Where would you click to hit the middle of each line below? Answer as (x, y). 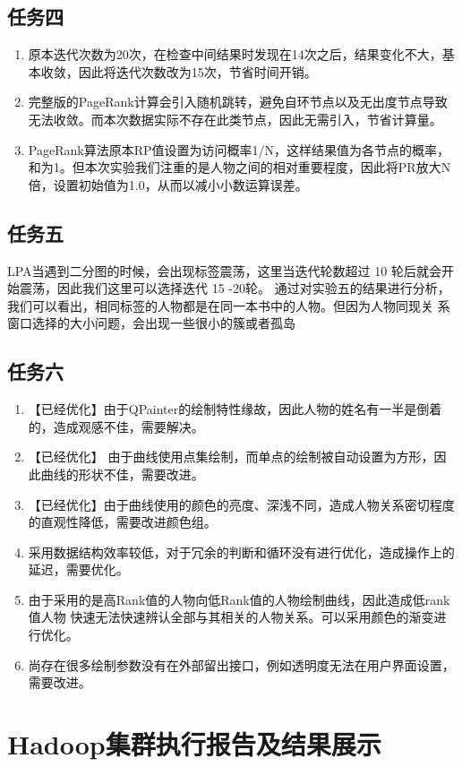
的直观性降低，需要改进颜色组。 (122, 522)
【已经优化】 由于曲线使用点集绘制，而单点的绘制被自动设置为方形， (231, 457)
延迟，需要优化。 (78, 569)
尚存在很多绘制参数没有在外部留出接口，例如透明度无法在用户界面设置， (241, 664)
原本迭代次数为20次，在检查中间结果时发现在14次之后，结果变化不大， (235, 54)
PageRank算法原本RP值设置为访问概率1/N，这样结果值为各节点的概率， (239, 149)
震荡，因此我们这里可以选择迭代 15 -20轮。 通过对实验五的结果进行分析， (235, 288)
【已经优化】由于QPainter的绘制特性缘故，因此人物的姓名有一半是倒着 (235, 409)
